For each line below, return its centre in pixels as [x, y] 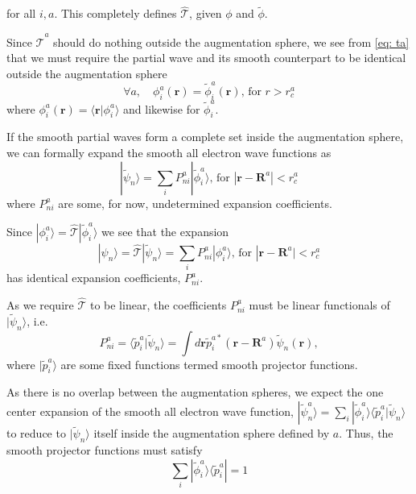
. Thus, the [366, 433]
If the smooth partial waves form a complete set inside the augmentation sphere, [205, 137]
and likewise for [162, 108]
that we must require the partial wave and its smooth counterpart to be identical [206, 58]
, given [206, 13]
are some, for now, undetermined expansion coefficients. [195, 203]
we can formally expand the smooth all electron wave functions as [169, 152]
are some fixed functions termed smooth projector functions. [209, 364]
